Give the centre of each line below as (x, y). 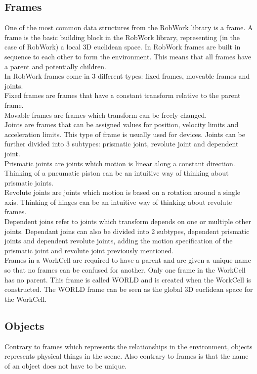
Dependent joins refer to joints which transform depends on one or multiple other (128, 221)
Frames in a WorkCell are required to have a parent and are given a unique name (128, 260)
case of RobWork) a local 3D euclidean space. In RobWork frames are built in (123, 47)
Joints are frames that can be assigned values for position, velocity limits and (122, 124)
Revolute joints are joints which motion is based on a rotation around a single (123, 192)
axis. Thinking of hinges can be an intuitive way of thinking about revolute (118, 202)
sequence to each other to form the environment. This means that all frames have (128, 56)
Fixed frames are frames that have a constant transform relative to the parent (123, 95)
